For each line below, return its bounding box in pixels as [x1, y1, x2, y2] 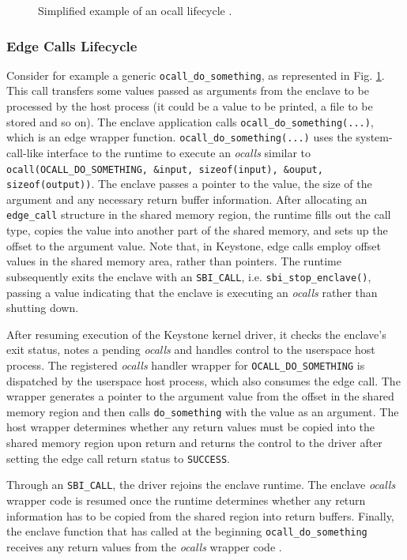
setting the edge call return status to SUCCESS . [6, 449, 230, 466]
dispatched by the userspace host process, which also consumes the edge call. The [6, 372, 401, 389]
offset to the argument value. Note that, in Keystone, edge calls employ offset [6, 237, 381, 254]
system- [356, 129, 393, 145]
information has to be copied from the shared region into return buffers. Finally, [6, 507, 394, 524]
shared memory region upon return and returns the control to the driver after [6, 434, 383, 451]
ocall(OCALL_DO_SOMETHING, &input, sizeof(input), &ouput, [6, 163, 323, 175]
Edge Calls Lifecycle [6, 36, 138, 55]
